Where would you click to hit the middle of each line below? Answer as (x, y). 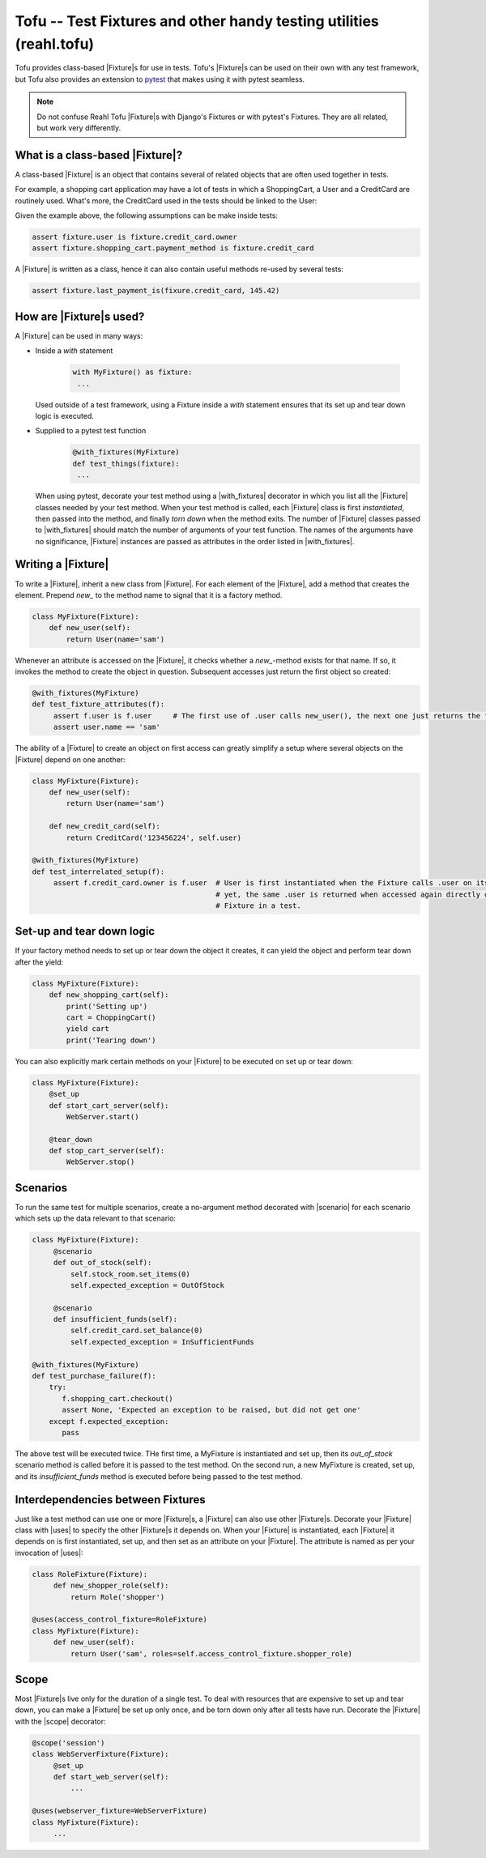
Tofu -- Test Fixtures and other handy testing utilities (197, 21)
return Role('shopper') (117, 1597)
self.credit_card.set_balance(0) (136, 1331)
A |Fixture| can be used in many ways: (79, 335)
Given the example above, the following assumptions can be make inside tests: (147, 215)
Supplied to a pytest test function (91, 431)
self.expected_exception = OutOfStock (147, 1285)
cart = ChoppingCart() (111, 1017)
